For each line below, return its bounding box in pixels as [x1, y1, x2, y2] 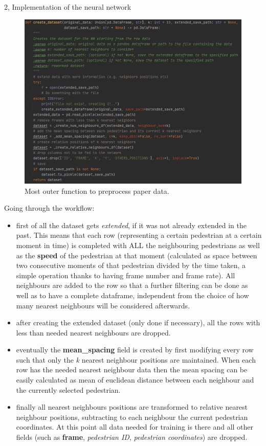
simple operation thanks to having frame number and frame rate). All [16, 270, 235, 280]
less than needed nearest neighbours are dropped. [16, 327, 171, 338]
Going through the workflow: [4, 203, 95, 213]
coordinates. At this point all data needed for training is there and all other [16, 421, 254, 432]
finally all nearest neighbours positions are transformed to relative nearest [16, 402, 248, 412]
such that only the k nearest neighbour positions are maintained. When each [16, 354, 256, 365]
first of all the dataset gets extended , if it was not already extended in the [16, 219, 247, 230]
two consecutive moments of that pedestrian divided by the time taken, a [16, 260, 246, 271]
